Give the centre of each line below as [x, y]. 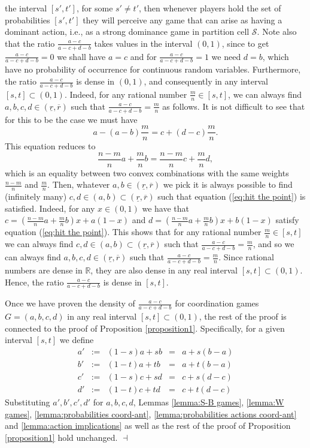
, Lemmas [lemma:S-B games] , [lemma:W [209, 402]
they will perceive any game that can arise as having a [183, 19]
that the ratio [30, 43]
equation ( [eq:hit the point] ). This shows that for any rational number [133, 232]
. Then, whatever [79, 184]
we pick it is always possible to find [228, 184]
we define [77, 340]
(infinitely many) [36, 196]
